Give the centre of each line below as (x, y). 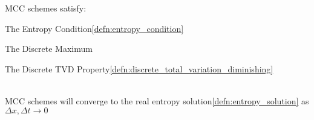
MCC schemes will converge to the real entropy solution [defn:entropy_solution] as (157, 100)
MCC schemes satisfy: (46, 8)
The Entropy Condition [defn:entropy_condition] (94, 28)
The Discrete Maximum (49, 49)
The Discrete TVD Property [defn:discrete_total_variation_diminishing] (139, 68)
